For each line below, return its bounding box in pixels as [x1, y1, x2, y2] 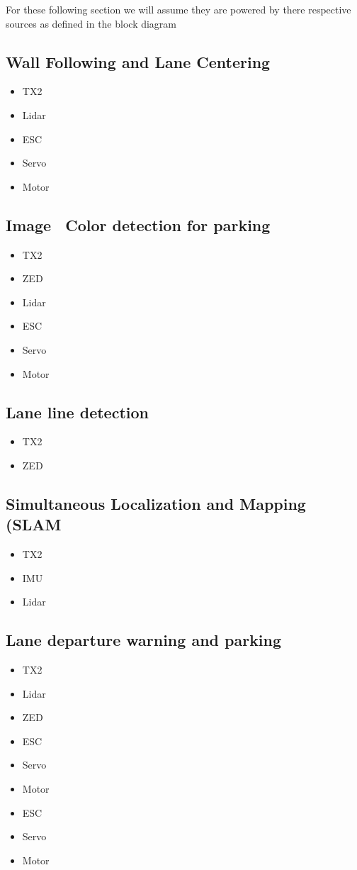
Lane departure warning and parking [6, 629, 282, 651]
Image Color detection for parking [6, 213, 271, 235]
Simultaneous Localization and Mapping [6, 492, 306, 514]
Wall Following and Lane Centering [6, 50, 271, 72]
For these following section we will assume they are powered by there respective [6, 2, 351, 16]
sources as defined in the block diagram [6, 16, 177, 30]
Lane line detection [6, 401, 149, 423]
